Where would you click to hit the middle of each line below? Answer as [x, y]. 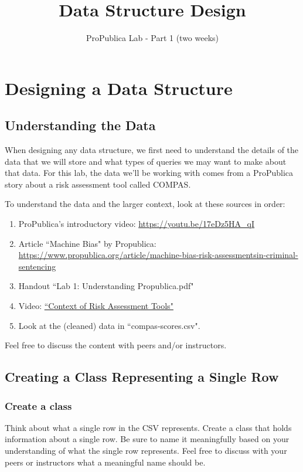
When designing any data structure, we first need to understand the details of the [152, 150]
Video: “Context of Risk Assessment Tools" [96, 306]
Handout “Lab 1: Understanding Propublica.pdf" [106, 286]
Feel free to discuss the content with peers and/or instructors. [116, 345]
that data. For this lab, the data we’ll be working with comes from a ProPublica [149, 173]
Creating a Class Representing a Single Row [142, 377]
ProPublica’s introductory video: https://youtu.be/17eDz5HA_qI [137, 224]
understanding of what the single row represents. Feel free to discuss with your [146, 451]
